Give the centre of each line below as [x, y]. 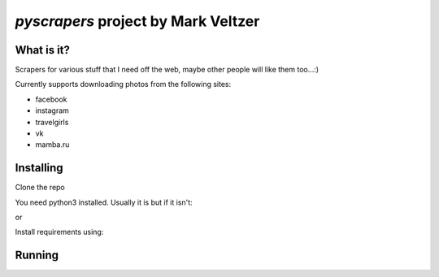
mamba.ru [52, 145]
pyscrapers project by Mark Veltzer [137, 21]
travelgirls [52, 122]
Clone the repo [40, 188]
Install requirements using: [59, 232]
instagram [52, 110]
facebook [52, 99]
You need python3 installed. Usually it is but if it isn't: [104, 202]
